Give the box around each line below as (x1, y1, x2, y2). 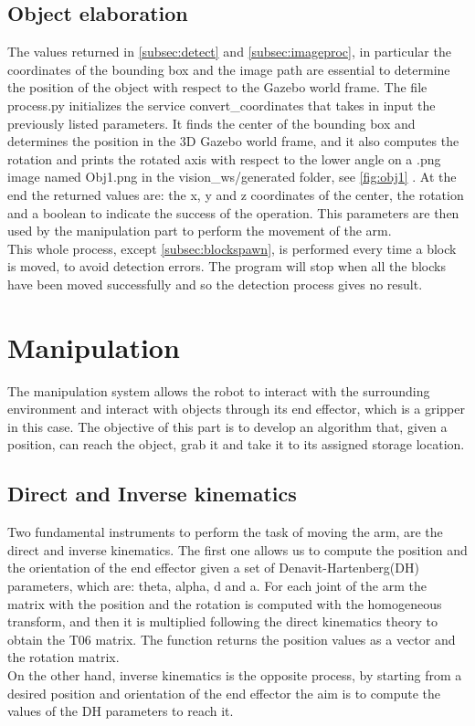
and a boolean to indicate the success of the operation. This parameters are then (7, 203, 459, 222)
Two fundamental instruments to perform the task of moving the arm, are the (7, 522, 443, 542)
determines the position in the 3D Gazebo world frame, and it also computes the (7, 132, 459, 151)
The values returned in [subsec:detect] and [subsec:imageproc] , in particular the (7, 42, 451, 61)
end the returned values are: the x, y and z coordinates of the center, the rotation (7, 184, 464, 204)
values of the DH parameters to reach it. (7, 701, 234, 721)
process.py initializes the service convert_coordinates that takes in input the (7, 95, 436, 114)
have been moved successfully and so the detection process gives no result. (7, 274, 423, 293)
